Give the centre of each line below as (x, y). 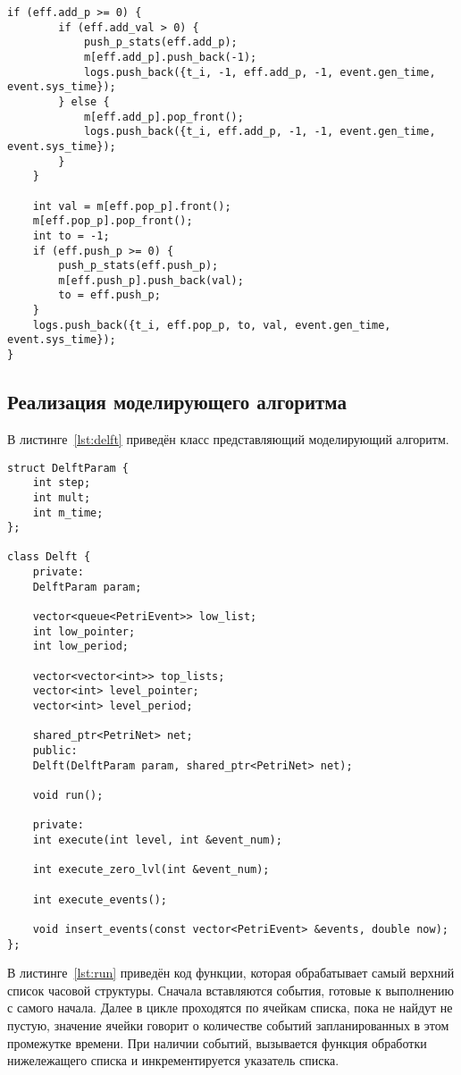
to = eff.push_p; (109, 295)
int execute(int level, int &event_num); (157, 840)
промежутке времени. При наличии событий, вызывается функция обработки (217, 1042)
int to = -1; (71, 235)
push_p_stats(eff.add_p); (160, 42)
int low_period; (81, 647)
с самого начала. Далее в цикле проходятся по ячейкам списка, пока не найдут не (230, 1008)
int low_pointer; (84, 631)
